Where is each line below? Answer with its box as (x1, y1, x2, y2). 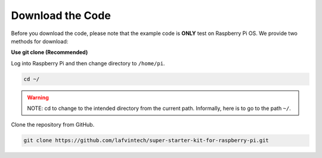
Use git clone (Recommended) (11, 49, 88, 56)
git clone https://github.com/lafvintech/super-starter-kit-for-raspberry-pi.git (23, 137, 270, 144)
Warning (27, 94, 49, 101)
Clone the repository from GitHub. (11, 121, 95, 128)
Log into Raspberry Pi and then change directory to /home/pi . (11, 59, 165, 67)
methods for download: (11, 37, 69, 45)
